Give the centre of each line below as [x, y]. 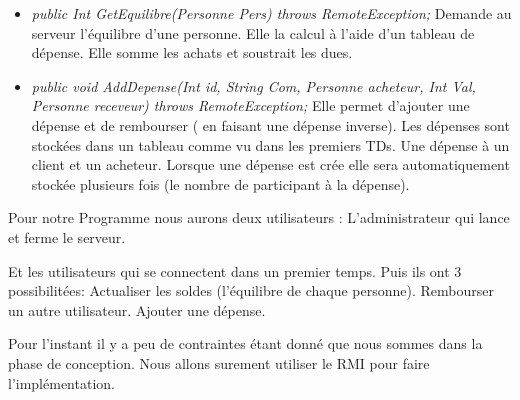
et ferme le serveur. [67, 236]
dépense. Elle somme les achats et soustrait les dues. [192, 52]
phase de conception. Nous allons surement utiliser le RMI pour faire [219, 362]
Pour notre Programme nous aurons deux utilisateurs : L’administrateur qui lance [259, 217]
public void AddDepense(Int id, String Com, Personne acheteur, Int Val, [253, 85]
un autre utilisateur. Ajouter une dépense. [137, 309]
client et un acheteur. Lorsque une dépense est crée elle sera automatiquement [270, 164]
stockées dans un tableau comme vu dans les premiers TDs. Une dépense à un [270, 144]
